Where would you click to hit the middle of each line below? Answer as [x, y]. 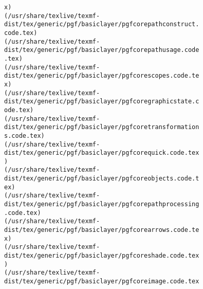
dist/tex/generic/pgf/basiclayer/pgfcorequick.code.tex [102, 153]
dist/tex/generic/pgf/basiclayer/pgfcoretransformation [102, 127]
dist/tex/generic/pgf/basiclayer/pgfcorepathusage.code [102, 50]
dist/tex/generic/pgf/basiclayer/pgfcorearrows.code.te [102, 230]
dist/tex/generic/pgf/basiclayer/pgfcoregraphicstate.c [102, 102]
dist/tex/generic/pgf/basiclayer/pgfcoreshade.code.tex [102, 256]
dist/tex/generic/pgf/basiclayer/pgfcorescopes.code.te [102, 76]
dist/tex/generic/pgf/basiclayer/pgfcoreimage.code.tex [102, 281]
